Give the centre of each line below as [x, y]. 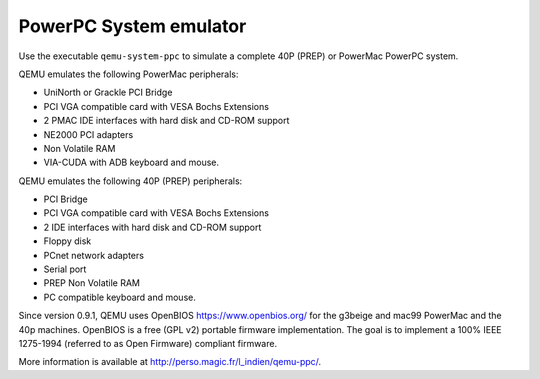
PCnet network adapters [94, 255]
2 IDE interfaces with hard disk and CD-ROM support [152, 227]
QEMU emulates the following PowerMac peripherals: [128, 74]
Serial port [65, 269]
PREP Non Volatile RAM [91, 283]
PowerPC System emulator [132, 26]
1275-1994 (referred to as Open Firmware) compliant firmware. [148, 343]
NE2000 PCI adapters [88, 134]
